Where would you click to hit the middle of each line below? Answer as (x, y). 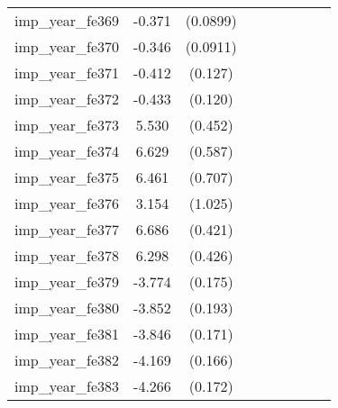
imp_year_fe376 (67, 203)
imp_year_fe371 (67, 73)
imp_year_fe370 (67, 46)
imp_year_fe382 (67, 360)
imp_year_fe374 (67, 151)
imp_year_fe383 (67, 386)
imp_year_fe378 (67, 255)
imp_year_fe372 (67, 99)
